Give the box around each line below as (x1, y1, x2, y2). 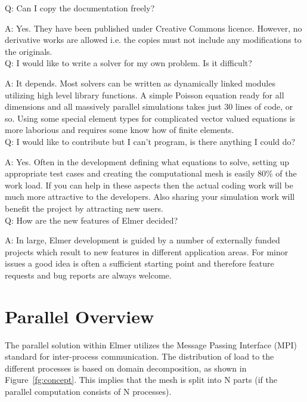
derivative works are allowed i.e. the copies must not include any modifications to (5, 33, 302, 46)
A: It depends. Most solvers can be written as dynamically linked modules (5, 76, 275, 89)
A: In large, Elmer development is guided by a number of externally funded (5, 234, 280, 246)
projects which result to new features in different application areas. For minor (5, 245, 289, 258)
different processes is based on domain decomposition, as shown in (5, 361, 247, 374)
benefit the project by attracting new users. (5, 202, 163, 214)
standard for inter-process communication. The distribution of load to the (5, 350, 274, 363)
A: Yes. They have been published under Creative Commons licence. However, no (5, 21, 302, 34)
